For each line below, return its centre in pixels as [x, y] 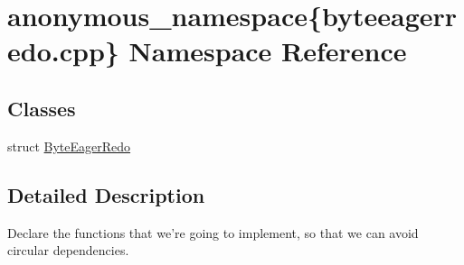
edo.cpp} [63, 51]
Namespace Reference [268, 51]
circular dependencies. [68, 250]
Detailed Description [106, 194]
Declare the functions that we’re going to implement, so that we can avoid [213, 232]
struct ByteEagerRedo [69, 146]
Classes [42, 108]
